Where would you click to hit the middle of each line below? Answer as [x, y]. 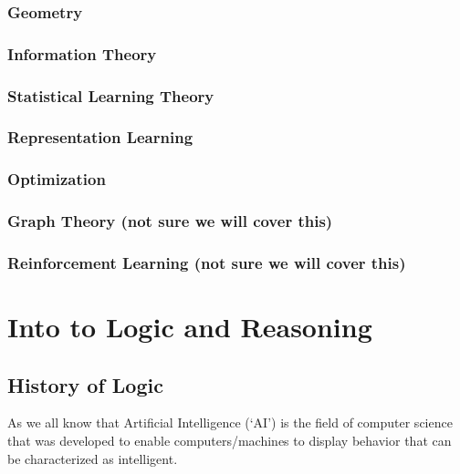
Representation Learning [100, 137]
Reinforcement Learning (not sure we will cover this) [207, 262]
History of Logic [85, 384]
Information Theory [82, 53]
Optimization [57, 179]
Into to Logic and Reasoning [190, 327]
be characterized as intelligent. [93, 458]
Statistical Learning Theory [111, 95]
